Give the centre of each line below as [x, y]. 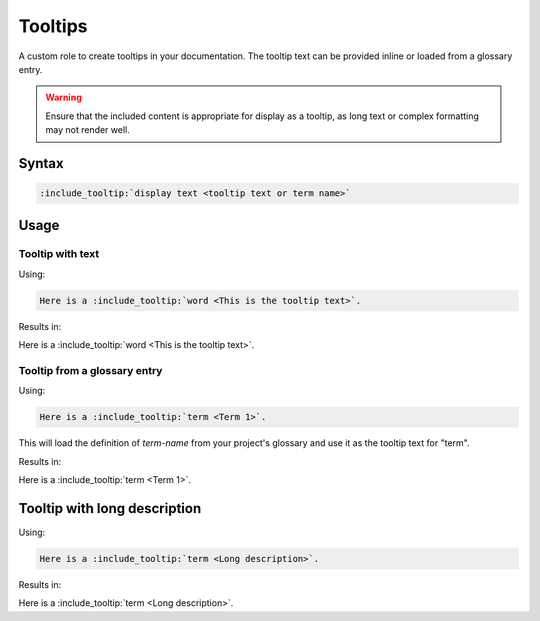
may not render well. [87, 130]
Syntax [41, 163]
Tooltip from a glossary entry [90, 370]
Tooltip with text [59, 254]
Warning [63, 97]
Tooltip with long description [110, 508]
